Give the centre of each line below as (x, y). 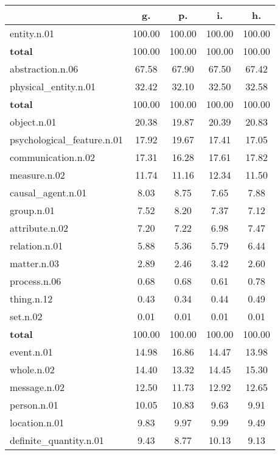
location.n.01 (37, 422)
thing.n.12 (31, 299)
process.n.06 (36, 281)
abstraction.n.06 (44, 69)
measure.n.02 (37, 175)
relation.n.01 (37, 245)
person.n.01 (34, 405)
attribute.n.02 (39, 228)
